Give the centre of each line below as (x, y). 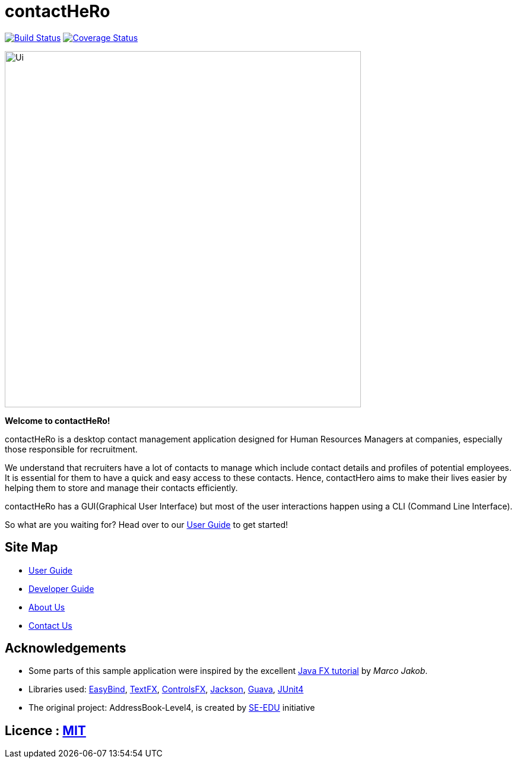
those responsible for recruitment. (71, 449)
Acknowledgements (66, 648)
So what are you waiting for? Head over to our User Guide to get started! (147, 524)
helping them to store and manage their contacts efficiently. (121, 487)
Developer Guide (61, 588)
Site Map (31, 547)
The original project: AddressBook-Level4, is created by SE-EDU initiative (172, 708)
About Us (47, 607)
